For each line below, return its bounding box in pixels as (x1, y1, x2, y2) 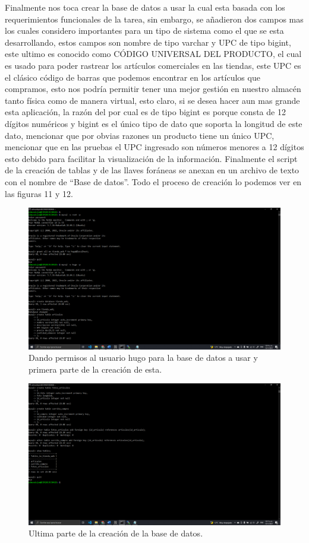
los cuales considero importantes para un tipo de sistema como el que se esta (5, 24, 284, 37)
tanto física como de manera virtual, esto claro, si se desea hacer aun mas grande (5, 94, 300, 106)
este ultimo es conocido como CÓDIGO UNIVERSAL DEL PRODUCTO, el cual (5, 47, 302, 60)
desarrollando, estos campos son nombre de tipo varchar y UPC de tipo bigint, (5, 36, 291, 48)
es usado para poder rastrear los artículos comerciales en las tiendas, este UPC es (5, 59, 301, 71)
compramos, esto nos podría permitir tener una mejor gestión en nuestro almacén (5, 82, 301, 95)
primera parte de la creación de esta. (29, 363, 162, 375)
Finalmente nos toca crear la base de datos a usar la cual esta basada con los (5, 1, 285, 13)
